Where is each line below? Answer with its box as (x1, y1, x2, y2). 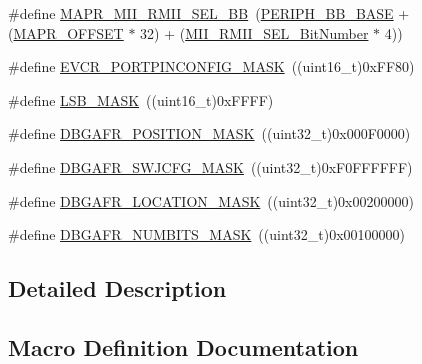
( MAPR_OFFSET (8, 22, 124, 43)
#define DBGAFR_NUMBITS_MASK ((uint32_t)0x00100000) (8, 224, 406, 245)
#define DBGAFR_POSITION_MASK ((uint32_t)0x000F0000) (8, 123, 411, 144)
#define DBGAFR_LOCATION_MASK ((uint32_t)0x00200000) (8, 190, 414, 211)
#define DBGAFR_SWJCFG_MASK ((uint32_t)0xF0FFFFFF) (8, 156, 413, 177)
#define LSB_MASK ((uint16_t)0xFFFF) (8, 89, 274, 110)
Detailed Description (8, 273, 227, 304)
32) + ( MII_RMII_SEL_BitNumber (140, 22, 369, 43)
